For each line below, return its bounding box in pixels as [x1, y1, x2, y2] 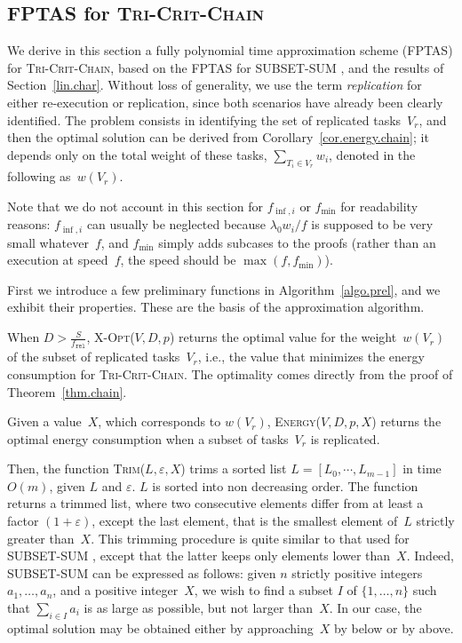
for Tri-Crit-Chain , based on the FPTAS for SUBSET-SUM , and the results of [7, 58, 444, 76]
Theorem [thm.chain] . [7, 382, 127, 401]
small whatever [7, 233, 89, 251]
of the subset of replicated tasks [7, 347, 180, 366]
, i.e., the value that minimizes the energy [197, 347, 425, 366]
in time [402, 459, 442, 478]
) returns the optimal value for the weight [169, 328, 397, 346]
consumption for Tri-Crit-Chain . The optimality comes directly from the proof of [7, 364, 453, 383]
